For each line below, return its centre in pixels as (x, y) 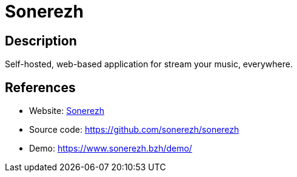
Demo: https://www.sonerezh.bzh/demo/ (111, 149)
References (40, 87)
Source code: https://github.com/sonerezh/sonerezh (134, 130)
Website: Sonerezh (67, 111)
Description (41, 41)
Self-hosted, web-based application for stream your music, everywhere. (149, 64)
